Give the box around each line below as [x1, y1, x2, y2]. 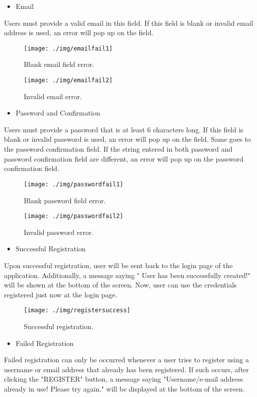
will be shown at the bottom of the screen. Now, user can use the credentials [4, 280, 237, 290]
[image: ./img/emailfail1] [24, 45, 113, 52]
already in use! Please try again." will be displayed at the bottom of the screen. [4, 383, 245, 394]
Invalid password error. [24, 227, 94, 237]
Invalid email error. [24, 91, 82, 101]
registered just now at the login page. [4, 289, 118, 299]
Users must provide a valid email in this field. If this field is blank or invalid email [4, 17, 254, 28]
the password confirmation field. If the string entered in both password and [4, 144, 233, 154]
